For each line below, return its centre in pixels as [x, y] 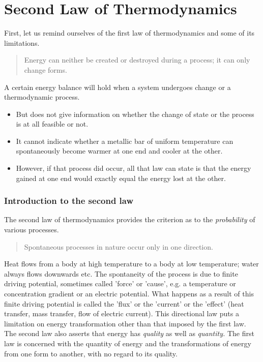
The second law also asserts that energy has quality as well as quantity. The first [129, 333]
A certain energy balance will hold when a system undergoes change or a [118, 87]
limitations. [22, 42]
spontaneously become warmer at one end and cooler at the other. [119, 151]
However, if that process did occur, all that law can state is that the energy [134, 168]
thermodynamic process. [42, 97]
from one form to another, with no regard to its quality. [91, 353]
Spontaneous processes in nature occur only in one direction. [119, 246]
